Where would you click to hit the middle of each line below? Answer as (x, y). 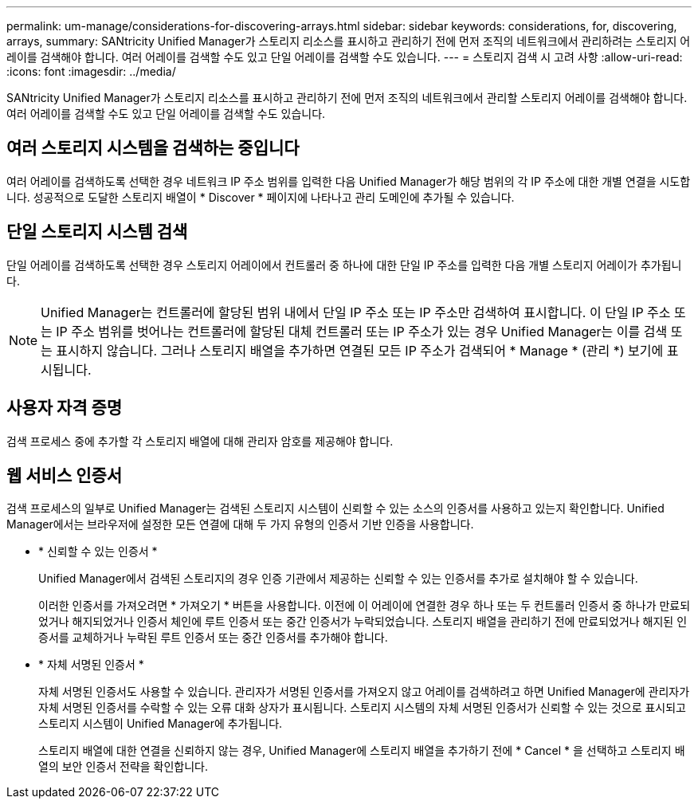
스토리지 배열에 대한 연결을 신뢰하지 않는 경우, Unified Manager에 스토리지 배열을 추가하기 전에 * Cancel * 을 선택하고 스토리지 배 (362, 751)
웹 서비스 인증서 (65, 475)
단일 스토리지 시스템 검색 (97, 232)
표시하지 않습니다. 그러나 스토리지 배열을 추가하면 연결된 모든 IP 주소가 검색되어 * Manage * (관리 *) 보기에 (360, 350)
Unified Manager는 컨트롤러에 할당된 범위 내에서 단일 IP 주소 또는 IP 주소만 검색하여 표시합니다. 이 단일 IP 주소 (356, 312)
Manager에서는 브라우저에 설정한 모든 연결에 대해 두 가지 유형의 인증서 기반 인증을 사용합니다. (240, 524)
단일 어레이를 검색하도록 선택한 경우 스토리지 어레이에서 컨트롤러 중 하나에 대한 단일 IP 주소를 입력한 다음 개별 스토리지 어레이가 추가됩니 (344, 265)
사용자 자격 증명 (65, 408)
